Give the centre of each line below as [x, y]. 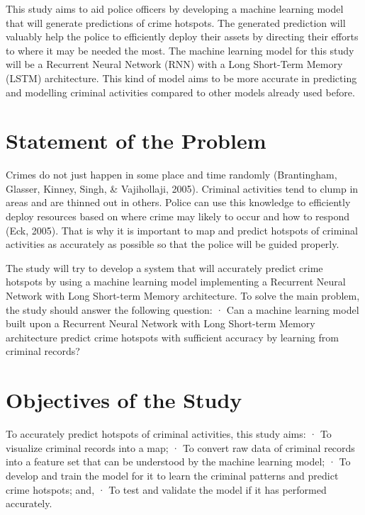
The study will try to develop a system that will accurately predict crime [164, 267]
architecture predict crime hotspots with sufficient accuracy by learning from [172, 337]
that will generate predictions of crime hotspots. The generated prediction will [176, 22]
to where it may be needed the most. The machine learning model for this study [180, 50]
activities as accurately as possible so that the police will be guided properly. [173, 244]
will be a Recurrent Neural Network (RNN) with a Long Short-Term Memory [174, 64]
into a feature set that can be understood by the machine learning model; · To [178, 462]
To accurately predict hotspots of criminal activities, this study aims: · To [169, 434]
